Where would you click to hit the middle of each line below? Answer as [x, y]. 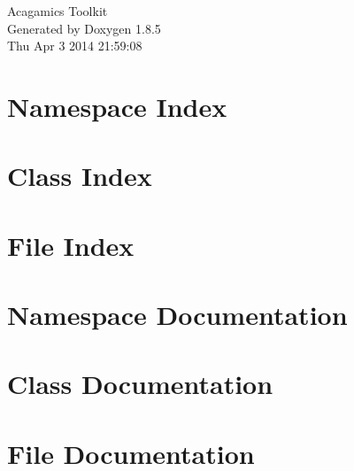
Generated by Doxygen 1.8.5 [84, 28]
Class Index [80, 176]
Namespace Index [117, 106]
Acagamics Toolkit [58, 11]
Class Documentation [140, 384]
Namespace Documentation [177, 315]
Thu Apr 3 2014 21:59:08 [75, 46]
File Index [71, 245]
